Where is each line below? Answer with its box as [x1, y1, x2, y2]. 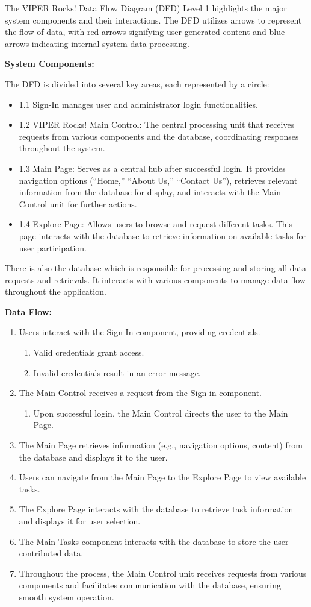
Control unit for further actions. [19, 197, 137, 210]
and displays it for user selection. [19, 515, 141, 527]
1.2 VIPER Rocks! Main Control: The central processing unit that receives [19, 118, 295, 131]
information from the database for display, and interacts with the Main [19, 186, 282, 198]
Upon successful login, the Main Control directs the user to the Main [33, 406, 288, 419]
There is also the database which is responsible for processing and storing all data [5, 262, 306, 274]
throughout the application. [5, 285, 106, 298]
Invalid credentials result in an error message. [33, 366, 201, 379]
